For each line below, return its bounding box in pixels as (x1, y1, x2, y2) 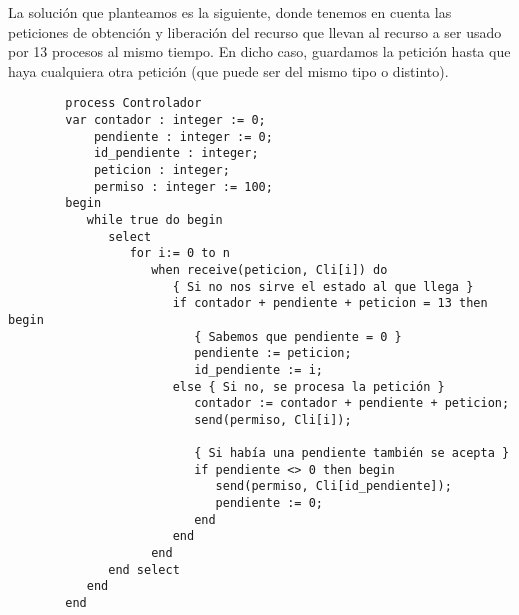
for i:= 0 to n (129, 246, 230, 261)
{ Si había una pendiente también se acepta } (194, 446, 510, 461)
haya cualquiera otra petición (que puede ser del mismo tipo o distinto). (8, 60, 449, 81)
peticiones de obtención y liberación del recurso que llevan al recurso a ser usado (8, 21, 502, 42)
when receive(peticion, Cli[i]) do (151, 262, 388, 277)
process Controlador (65, 96, 202, 111)
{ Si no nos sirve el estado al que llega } (172, 279, 474, 294)
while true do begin (86, 212, 223, 227)
